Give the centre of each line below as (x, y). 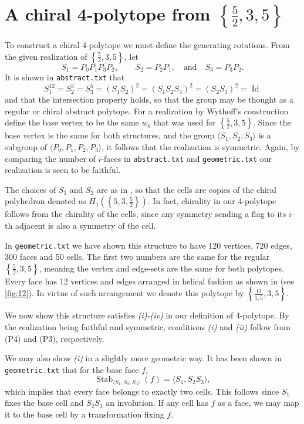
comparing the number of (50, 158)
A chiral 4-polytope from (108, 14)
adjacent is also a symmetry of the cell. (85, 225)
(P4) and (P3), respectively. (55, 338)
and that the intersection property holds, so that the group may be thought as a (149, 99)
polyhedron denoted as (45, 201)
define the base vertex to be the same (72, 122)
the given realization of (46, 56)
